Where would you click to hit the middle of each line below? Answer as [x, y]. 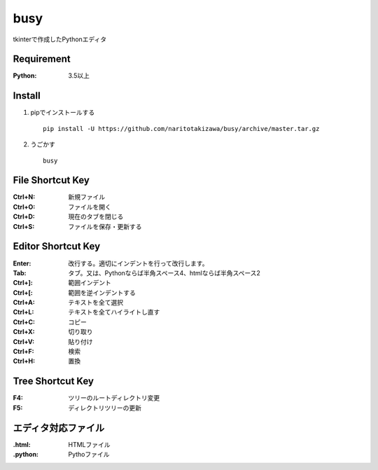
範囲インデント [90, 283]
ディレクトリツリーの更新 [105, 408]
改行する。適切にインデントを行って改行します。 [138, 263]
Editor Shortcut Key [57, 246]
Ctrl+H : [24, 361]
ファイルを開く [90, 207]
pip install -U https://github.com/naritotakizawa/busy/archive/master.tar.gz [181, 129]
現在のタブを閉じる [96, 216]
